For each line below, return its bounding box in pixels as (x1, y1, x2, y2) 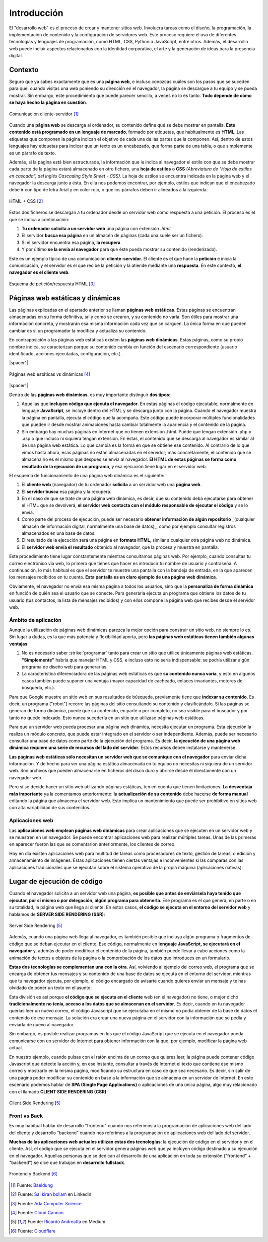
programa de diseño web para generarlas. (21, 664, 108, 670)
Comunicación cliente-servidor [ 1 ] (9, 111, 79, 117)
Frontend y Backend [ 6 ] (9, 1171, 58, 1177)
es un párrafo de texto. (9, 150, 57, 156)
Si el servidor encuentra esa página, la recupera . (21, 239, 122, 246)
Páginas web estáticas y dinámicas (9, 294, 121, 302)
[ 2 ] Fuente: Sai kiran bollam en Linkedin (10, 1191, 92, 1197)
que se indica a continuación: (9, 216, 69, 222)
